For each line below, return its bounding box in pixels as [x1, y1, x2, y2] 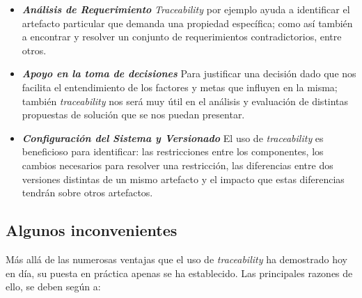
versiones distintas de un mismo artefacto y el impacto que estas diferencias [22, 171, 345, 186]
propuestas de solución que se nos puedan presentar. [22, 107, 245, 122]
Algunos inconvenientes [6, 219, 178, 241]
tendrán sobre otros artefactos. [22, 185, 153, 200]
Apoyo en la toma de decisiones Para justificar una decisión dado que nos [22, 66, 356, 81]
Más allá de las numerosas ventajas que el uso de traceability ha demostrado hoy [6, 251, 347, 266]
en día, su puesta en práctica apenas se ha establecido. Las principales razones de [6, 265, 353, 280]
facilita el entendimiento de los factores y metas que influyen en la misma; [22, 79, 338, 94]
